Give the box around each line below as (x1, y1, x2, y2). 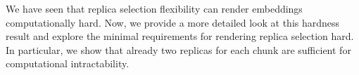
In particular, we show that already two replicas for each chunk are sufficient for (6, 42, 351, 57)
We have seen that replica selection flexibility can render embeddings (6, 1, 303, 15)
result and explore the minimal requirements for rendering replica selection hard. (6, 29, 354, 43)
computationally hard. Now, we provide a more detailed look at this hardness (6, 15, 340, 29)
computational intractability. (6, 56, 130, 71)
